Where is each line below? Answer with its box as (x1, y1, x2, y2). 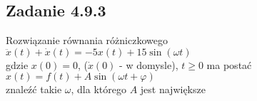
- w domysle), (119, 57, 178, 72)
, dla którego (71, 82, 126, 97)
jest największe (140, 82, 206, 97)
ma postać (206, 57, 252, 72)
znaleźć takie (6, 82, 62, 97)
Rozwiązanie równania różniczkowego (6, 33, 168, 48)
